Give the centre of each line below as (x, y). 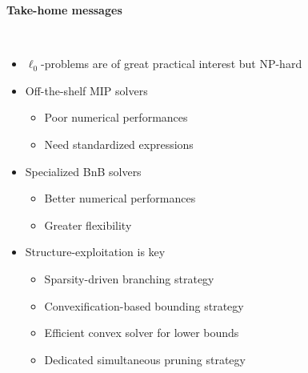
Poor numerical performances (116, 117)
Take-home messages (64, 10)
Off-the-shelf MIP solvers (86, 90)
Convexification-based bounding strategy (144, 305)
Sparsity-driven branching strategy (129, 278)
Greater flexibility (88, 225)
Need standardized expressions (119, 144)
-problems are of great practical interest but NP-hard (172, 64)
